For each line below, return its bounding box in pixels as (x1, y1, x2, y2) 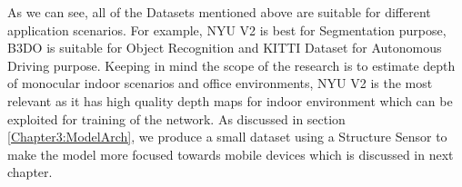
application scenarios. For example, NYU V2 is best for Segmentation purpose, (7, 20, 447, 39)
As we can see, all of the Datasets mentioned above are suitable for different (7, 3, 431, 21)
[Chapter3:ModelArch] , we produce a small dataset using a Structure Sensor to (7, 127, 447, 146)
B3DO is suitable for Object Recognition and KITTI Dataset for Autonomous (7, 38, 442, 57)
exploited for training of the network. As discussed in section (7, 109, 346, 128)
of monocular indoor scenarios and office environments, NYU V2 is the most (7, 74, 433, 93)
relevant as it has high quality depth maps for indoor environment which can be (7, 91, 453, 110)
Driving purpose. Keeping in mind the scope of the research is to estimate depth (7, 55, 456, 74)
